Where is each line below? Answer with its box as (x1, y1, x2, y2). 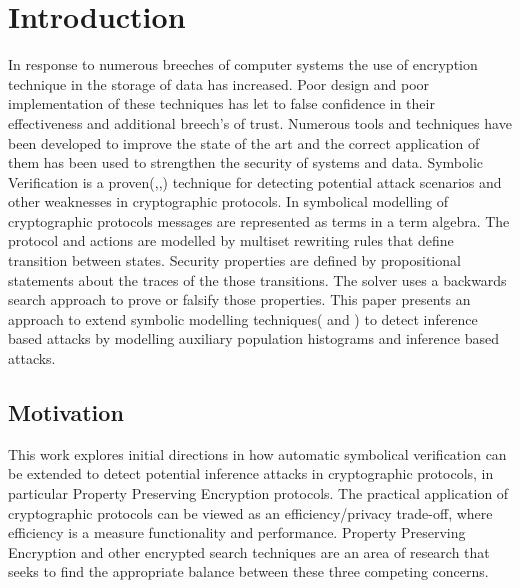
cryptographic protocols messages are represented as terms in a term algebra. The (8, 210, 510, 231)
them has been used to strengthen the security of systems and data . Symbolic (8, 152, 484, 173)
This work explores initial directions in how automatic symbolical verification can (8, 443, 507, 464)
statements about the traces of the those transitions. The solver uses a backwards (8, 269, 507, 290)
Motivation (8, 397, 124, 428)
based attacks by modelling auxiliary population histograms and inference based (8, 328, 499, 349)
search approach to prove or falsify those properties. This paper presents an (8, 289, 471, 310)
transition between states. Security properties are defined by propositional (8, 250, 461, 271)
